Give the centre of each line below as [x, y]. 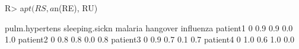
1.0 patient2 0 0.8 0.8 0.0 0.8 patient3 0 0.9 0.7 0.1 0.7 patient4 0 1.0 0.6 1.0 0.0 [150, 39]
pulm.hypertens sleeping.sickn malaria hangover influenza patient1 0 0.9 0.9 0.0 [149, 27]
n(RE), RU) [76, 8]
